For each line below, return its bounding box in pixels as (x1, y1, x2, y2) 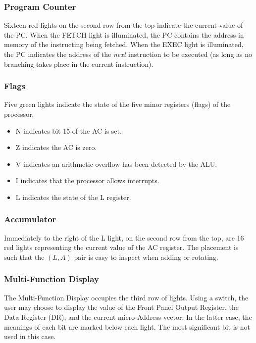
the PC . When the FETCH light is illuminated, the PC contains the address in (4, 29, 244, 40)
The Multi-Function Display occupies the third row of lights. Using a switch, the (4, 292, 249, 302)
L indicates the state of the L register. (15, 192, 131, 202)
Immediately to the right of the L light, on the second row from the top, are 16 (4, 232, 244, 243)
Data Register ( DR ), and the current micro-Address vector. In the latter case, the (4, 311, 252, 322)
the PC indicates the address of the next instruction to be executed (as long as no (4, 49, 253, 59)
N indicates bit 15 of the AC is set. (15, 125, 122, 136)
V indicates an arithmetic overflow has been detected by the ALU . (15, 158, 217, 169)
